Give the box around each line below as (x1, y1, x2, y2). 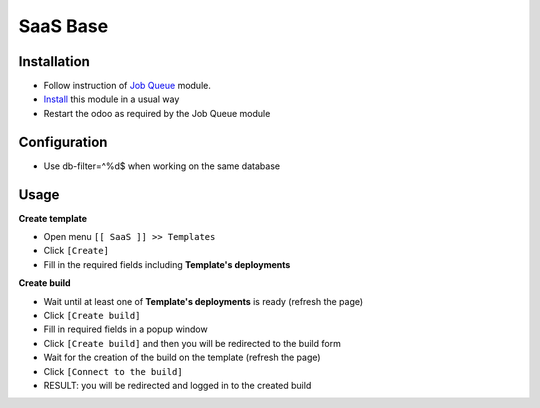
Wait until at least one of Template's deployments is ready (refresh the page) (43, 295, 364, 307)
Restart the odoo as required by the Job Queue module (43, 107, 271, 119)
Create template (18, 212, 88, 224)
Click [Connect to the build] (43, 365, 184, 377)
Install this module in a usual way (43, 93, 180, 105)
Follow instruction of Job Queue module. (43, 80, 212, 92)
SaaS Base (18, 15, 109, 37)
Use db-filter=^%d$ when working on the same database (43, 160, 280, 172)
